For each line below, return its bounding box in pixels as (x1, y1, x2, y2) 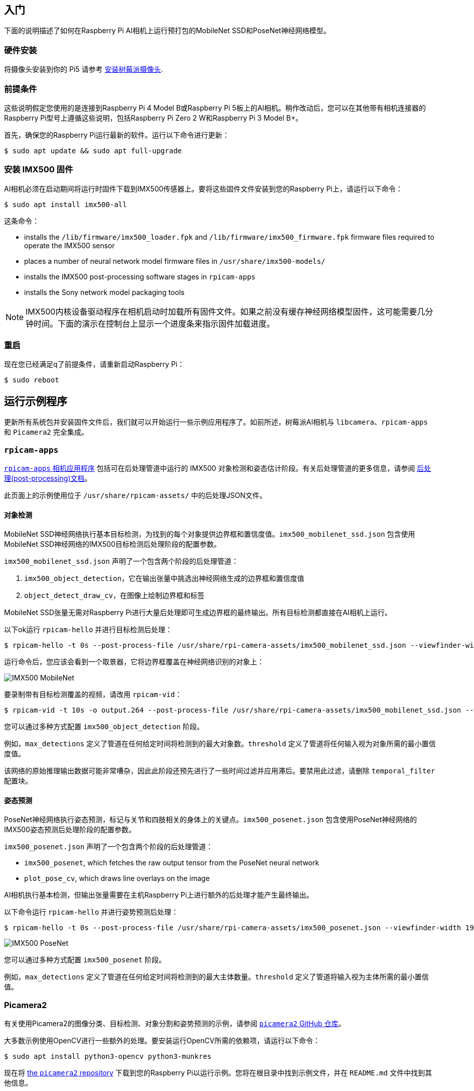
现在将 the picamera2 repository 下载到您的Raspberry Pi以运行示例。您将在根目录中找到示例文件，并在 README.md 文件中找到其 (4, 1068, 432, 1077)
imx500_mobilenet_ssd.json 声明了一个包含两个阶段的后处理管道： (4, 557, 239, 566)
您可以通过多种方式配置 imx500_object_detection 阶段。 (4, 722, 204, 731)
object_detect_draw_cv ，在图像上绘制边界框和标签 (24, 591, 205, 600)
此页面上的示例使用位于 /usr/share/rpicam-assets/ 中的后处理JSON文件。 (4, 491, 267, 500)
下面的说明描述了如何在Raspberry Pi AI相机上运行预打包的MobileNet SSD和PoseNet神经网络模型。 (4, 26, 330, 35)
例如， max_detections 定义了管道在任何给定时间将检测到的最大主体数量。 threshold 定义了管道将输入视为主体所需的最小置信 (4, 972, 429, 981)
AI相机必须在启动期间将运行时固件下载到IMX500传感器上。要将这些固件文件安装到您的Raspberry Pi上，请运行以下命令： (4, 184, 403, 193)
